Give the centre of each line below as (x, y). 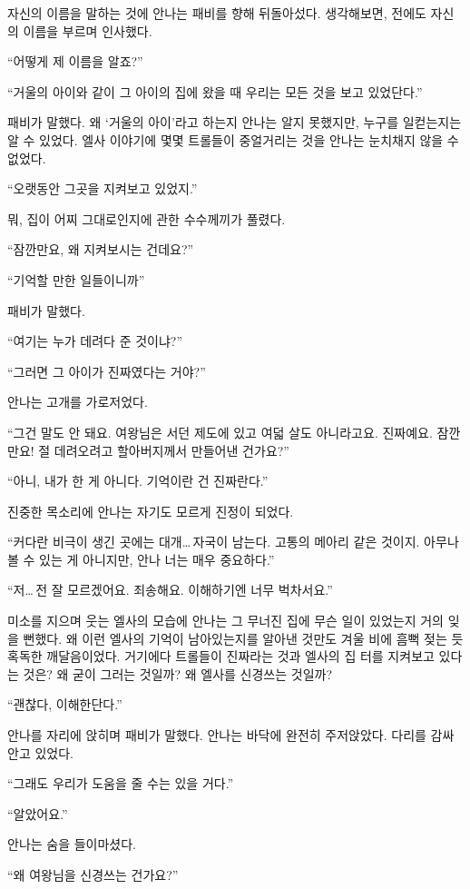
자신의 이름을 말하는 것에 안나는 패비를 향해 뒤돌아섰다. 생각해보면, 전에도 (217, 13)
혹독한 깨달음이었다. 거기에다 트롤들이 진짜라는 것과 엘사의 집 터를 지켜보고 (221, 656)
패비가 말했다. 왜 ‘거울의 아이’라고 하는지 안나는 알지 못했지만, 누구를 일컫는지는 (235, 122)
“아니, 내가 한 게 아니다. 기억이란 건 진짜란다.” (138, 481)
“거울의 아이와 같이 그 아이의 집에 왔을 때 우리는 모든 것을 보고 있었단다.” (215, 91)
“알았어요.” (38, 813)
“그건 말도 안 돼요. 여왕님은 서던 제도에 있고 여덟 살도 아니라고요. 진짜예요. (220, 432)
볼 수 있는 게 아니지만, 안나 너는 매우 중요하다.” (141, 559)
